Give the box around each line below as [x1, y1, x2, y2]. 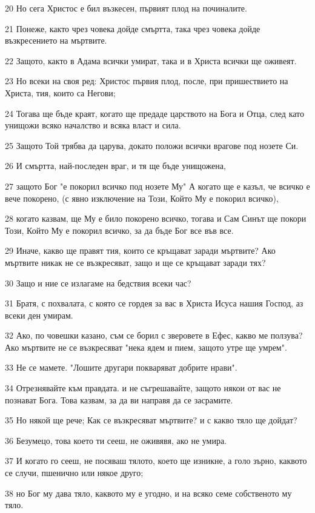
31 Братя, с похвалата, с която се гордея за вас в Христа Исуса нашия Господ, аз [5, 297, 303, 309]
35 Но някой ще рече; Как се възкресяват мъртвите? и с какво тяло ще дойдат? [5, 414, 297, 426]
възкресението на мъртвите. [5, 34, 107, 47]
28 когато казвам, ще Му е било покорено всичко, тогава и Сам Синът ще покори [5, 212, 307, 225]
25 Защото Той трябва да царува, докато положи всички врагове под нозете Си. [5, 139, 299, 151]
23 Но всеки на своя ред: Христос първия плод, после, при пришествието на [5, 74, 288, 87]
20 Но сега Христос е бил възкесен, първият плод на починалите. [5, 2, 247, 14]
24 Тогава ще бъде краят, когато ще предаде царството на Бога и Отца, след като [5, 107, 305, 119]
